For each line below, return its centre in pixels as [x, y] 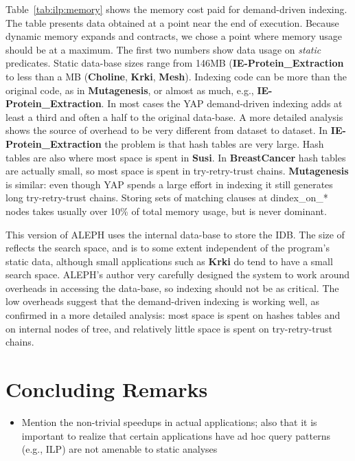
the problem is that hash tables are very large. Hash [214, 143]
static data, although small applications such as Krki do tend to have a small [169, 261]
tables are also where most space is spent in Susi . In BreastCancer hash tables [176, 157]
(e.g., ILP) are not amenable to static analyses [119, 449]
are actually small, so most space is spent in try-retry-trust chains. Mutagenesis [177, 171]
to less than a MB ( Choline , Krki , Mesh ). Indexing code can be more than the [176, 76]
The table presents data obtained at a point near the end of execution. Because [172, 22]
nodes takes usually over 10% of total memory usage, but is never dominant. [166, 211]
